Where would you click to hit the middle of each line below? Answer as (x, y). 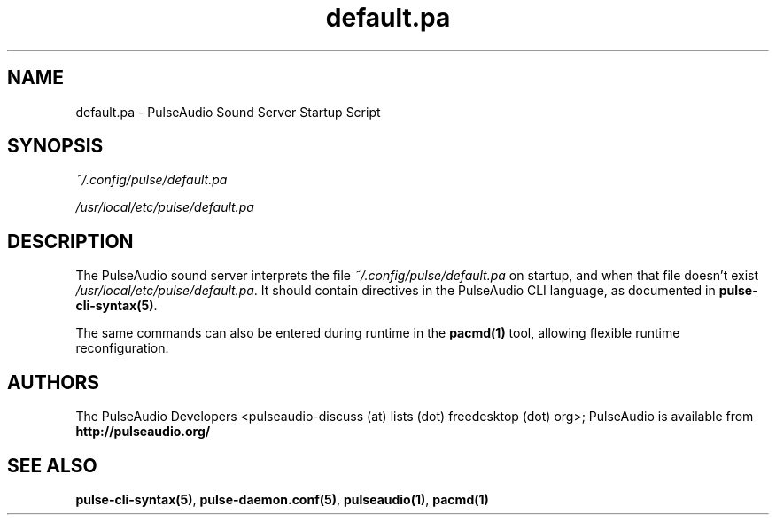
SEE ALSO (52, 465)
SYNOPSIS (55, 146)
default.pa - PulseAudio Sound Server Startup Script (228, 112)
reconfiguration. (122, 348)
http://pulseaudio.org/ (143, 432)
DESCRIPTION (70, 241)
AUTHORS (54, 382)
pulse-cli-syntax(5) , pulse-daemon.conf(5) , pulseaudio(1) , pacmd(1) (282, 499)
